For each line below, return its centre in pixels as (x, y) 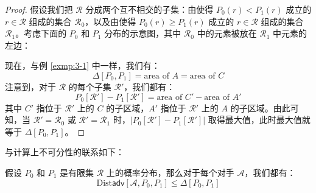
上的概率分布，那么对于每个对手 (170, 172)
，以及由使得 (111, 21)
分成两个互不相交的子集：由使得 (149, 9)
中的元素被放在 (227, 33)
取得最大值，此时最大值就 (259, 120)
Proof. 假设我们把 (39, 9)
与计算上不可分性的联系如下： (65, 152)
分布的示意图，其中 (143, 33)
